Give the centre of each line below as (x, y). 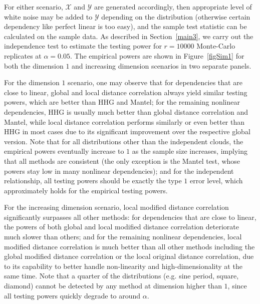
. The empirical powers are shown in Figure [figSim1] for (157, 55)
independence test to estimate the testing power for (83, 46)
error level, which (216, 181)
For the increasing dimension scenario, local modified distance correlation (116, 207)
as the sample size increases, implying (190, 151)
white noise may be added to (48, 16)
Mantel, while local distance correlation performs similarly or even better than (124, 121)
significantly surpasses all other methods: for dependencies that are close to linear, (130, 217)
